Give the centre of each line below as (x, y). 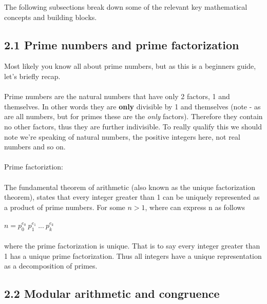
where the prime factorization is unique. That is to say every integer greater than (132, 246)
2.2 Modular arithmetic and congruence (112, 293)
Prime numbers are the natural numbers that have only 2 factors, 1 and (117, 96)
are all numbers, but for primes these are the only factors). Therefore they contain (133, 116)
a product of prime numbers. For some (65, 207)
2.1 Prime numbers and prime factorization (122, 44)
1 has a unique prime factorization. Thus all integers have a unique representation (133, 255)
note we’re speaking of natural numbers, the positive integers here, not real (122, 136)
